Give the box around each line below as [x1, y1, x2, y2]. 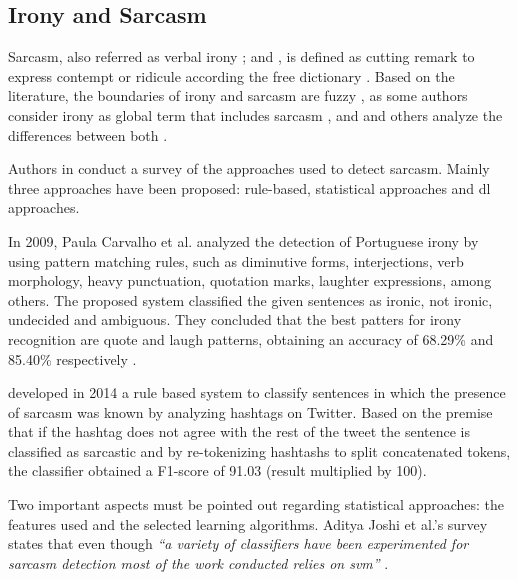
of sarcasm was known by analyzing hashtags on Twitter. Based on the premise [8, 401, 493, 422]
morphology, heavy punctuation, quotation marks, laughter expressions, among [8, 270, 492, 291]
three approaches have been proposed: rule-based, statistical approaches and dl [8, 177, 491, 198]
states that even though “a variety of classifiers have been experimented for [8, 533, 469, 554]
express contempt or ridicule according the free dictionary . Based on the [8, 65, 455, 86]
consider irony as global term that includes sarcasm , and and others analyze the [8, 104, 503, 125]
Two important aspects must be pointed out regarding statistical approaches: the [8, 494, 505, 515]
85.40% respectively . [8, 348, 137, 369]
